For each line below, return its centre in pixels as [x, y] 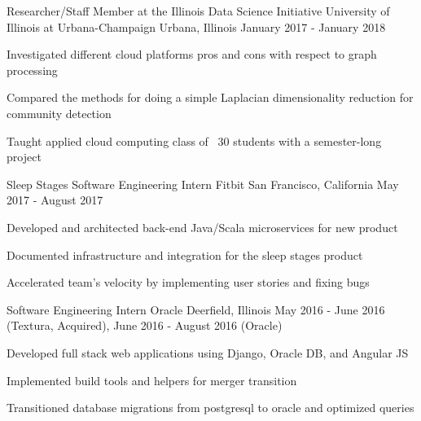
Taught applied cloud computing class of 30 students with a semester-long [194, 140]
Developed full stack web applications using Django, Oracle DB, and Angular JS [208, 352]
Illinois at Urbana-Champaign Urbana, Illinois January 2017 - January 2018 [196, 26]
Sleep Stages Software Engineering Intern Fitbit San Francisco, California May [203, 184]
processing [32, 70]
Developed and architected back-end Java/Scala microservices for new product [202, 227]
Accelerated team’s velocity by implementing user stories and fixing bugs [188, 282]
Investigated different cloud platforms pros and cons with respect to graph [192, 54]
